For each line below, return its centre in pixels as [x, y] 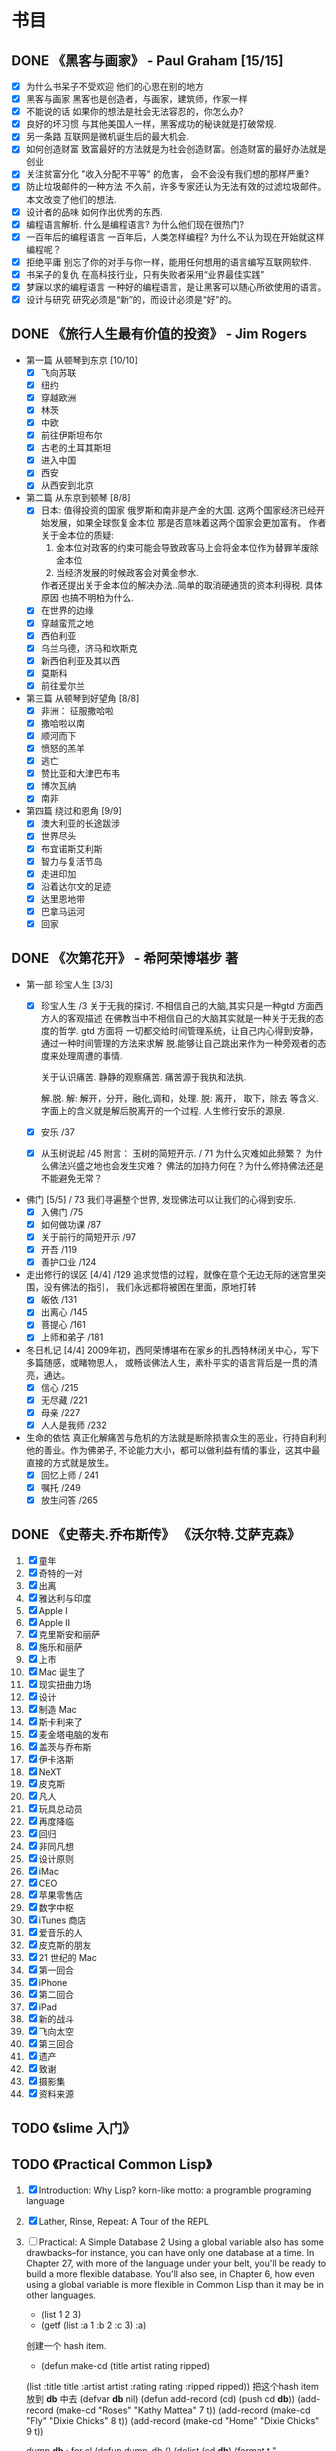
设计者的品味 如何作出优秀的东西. [94, 212]
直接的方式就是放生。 [69, 1462]
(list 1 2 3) [61, 2314]
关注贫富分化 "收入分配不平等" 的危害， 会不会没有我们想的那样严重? [167, 174]
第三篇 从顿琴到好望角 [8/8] [82, 698]
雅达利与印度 [65, 1598]
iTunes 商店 [62, 1920]
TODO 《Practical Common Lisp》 [112, 2164]
